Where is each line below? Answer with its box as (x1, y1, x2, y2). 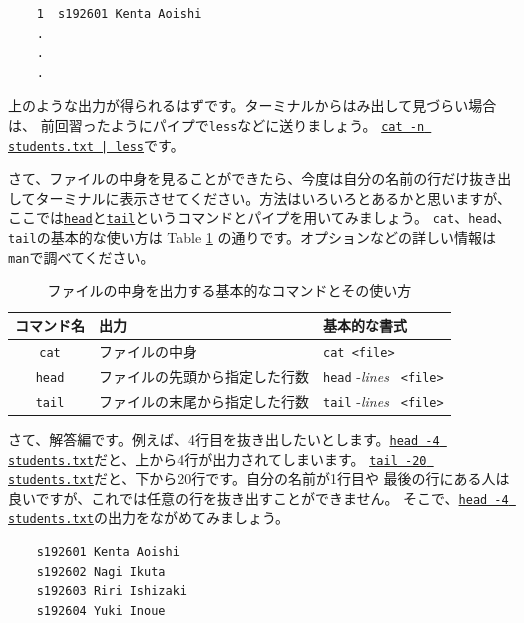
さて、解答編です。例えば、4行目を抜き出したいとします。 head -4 (8, 428, 440, 449)
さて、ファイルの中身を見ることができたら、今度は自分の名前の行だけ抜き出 (8, 168, 512, 189)
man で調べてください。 (8, 246, 155, 267)
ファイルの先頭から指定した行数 (99, 365, 309, 386)
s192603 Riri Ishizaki (36, 584, 187, 599)
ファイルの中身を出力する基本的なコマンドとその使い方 (47, 280, 412, 301)
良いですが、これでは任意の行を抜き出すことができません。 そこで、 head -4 (8, 487, 509, 508)
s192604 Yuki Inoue (36, 603, 166, 618)
